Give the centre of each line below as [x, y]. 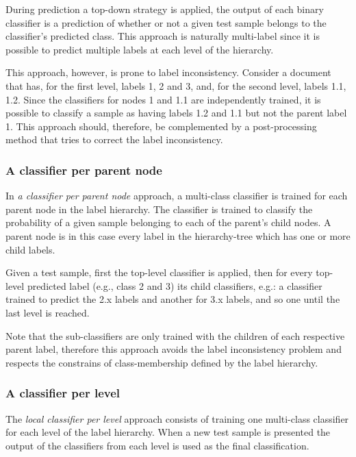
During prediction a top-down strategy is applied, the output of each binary [165, 9]
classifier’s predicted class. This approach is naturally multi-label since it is [163, 36]
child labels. [30, 249]
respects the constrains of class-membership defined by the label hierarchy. [162, 362]
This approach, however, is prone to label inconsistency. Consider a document [168, 72]
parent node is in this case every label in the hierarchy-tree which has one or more [178, 235]
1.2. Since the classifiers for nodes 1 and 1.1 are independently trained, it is [163, 99]
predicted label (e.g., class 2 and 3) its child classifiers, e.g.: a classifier [175, 285]
